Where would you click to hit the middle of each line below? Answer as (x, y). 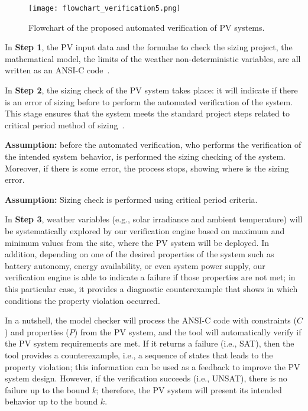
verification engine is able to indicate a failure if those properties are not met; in (150, 277)
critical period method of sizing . (65, 124)
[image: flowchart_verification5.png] (105, 8)
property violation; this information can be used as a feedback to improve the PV (153, 366)
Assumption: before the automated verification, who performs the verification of (153, 145)
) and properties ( (37, 331)
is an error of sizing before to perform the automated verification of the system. (149, 101)
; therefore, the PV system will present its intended (189, 389)
